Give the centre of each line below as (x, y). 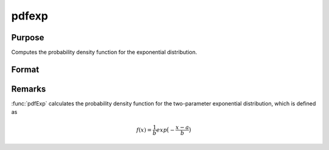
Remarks (29, 89)
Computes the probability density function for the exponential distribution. (104, 52)
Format (25, 69)
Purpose (28, 37)
